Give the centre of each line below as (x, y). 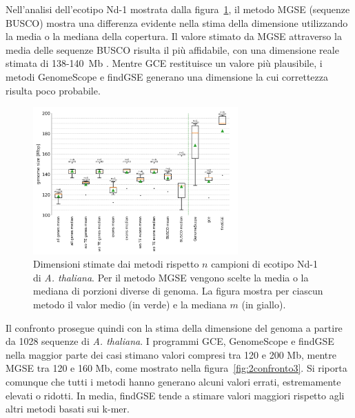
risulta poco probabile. (53, 90)
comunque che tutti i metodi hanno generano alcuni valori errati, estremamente (173, 382)
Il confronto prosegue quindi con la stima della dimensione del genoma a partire (174, 327)
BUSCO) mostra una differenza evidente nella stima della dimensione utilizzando (177, 22)
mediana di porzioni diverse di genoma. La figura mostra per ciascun (178, 291)
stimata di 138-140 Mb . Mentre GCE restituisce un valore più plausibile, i (164, 63)
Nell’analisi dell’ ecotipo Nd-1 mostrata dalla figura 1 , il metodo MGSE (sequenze (178, 9)
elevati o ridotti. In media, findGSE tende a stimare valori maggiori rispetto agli (175, 395)
